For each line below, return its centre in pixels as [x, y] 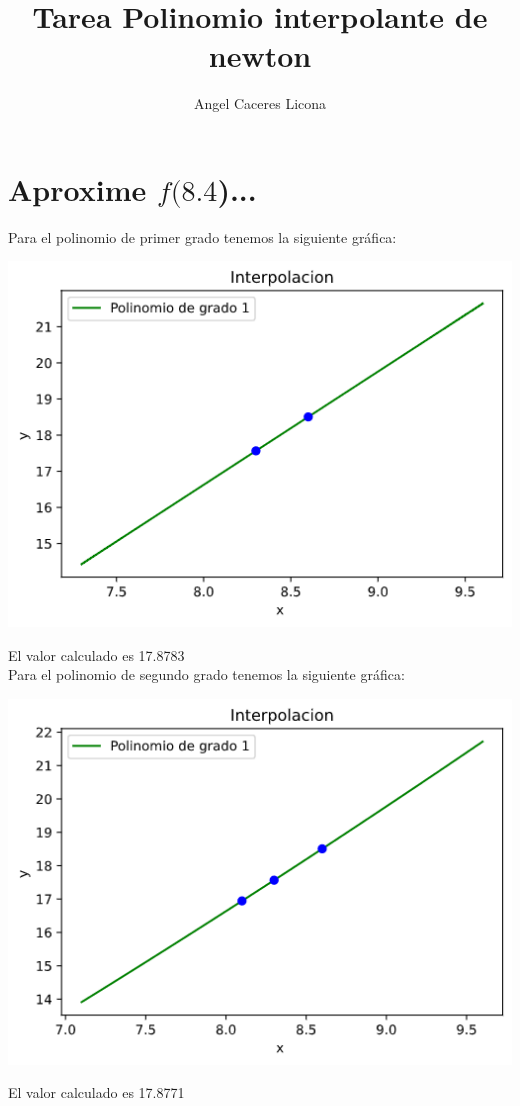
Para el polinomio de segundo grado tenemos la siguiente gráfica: [206, 674]
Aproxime [77, 188]
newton [260, 55]
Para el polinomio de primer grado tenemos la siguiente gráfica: [202, 236]
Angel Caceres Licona [260, 103]
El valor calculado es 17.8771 [96, 1092]
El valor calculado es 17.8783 [96, 654]
